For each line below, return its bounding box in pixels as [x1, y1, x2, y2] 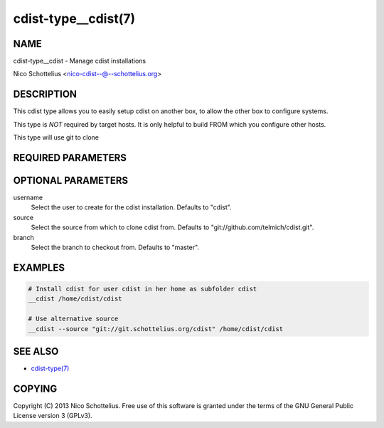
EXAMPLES [13, 261, 65, 273]
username [13, 193, 43, 202]
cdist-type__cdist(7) [13, 11, 136, 26]
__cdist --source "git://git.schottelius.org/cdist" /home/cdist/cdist [28, 325, 284, 333]
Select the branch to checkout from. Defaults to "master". [31, 243, 199, 252]
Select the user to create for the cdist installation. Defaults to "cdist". [31, 203, 232, 212]
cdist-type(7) [31, 364, 70, 373]
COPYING [13, 382, 58, 395]
